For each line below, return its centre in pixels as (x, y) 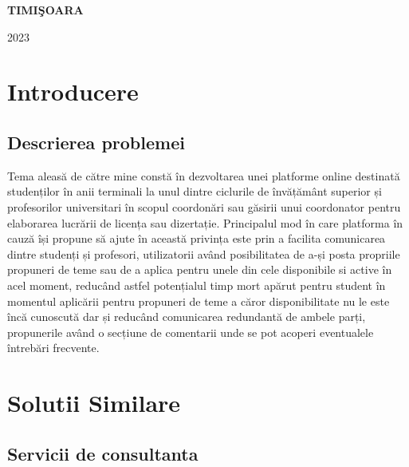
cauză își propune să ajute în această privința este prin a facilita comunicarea (197, 238)
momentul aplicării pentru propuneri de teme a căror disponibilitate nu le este (199, 301)
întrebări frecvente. (53, 348)
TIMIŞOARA (45, 10)
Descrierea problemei (96, 142)
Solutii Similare (94, 403)
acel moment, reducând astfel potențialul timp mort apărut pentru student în (197, 285)
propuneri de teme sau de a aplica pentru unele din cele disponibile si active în (200, 269)
